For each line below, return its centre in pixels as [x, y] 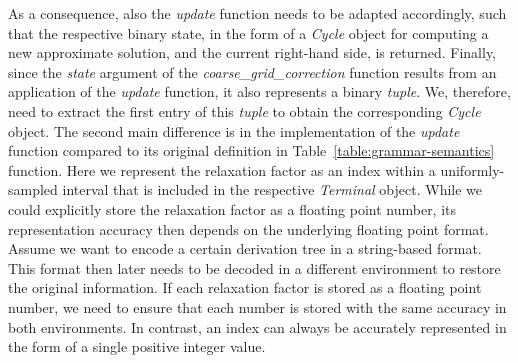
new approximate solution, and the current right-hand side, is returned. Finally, [252, 52]
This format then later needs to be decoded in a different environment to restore [254, 267]
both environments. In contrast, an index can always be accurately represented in [257, 326]
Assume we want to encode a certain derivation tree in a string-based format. [245, 248]
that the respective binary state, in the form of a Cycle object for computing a [248, 32]
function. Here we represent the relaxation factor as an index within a [222, 169]
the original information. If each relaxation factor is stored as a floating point [245, 287]
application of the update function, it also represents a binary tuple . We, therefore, [259, 91]
